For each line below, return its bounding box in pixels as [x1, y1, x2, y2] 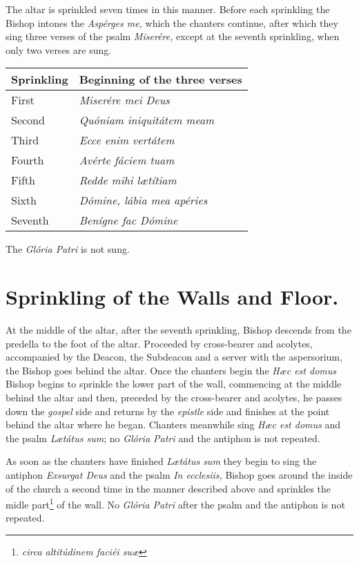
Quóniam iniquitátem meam [79, 112, 215, 128]
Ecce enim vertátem [79, 132, 175, 149]
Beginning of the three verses [79, 71, 242, 88]
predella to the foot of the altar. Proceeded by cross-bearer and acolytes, [6, 336, 313, 350]
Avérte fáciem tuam [79, 152, 175, 169]
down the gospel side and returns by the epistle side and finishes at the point [6, 403, 330, 418]
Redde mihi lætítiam [79, 172, 177, 189]
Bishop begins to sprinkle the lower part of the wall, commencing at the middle [6, 376, 342, 391]
